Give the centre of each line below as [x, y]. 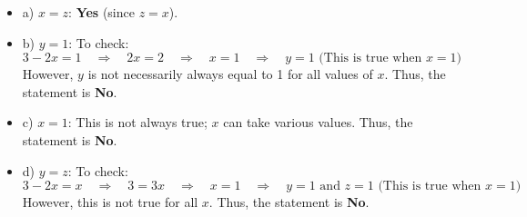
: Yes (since [101, 12]
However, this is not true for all [110, 202]
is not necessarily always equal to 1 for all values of [230, 74]
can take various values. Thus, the [318, 122]
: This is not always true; [137, 122]
